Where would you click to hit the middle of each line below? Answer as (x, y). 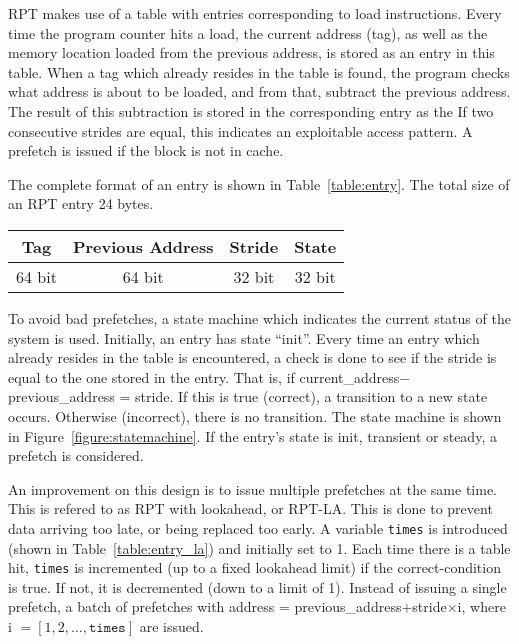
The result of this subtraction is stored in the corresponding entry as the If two (251, 110)
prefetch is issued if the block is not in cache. (146, 150)
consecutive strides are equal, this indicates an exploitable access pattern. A (240, 130)
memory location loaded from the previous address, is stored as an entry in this (251, 52)
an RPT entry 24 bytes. (81, 203)
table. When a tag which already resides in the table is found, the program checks (259, 71)
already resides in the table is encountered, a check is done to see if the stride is (252, 357)
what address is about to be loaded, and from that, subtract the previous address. (259, 91)
